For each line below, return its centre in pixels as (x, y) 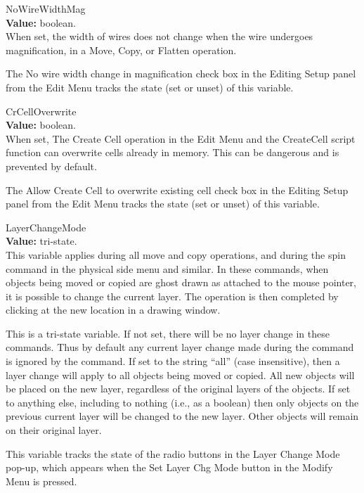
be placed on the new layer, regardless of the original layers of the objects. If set (178, 389)
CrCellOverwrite (41, 111)
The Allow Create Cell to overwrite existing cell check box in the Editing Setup (177, 190)
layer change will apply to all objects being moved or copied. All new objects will (180, 374)
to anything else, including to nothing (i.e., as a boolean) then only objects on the (182, 402)
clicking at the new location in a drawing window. (113, 310)
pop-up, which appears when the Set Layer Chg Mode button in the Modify (169, 467)
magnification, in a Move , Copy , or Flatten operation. (121, 50)
